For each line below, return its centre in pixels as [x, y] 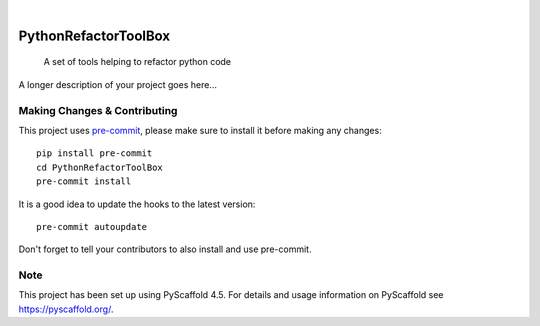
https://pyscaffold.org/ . [66, 309]
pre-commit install [84, 181]
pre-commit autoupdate [92, 226]
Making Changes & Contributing [98, 110]
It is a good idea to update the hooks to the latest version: [137, 204]
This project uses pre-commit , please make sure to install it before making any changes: [200, 130]
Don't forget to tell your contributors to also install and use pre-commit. [165, 249]
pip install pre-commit [94, 153]
